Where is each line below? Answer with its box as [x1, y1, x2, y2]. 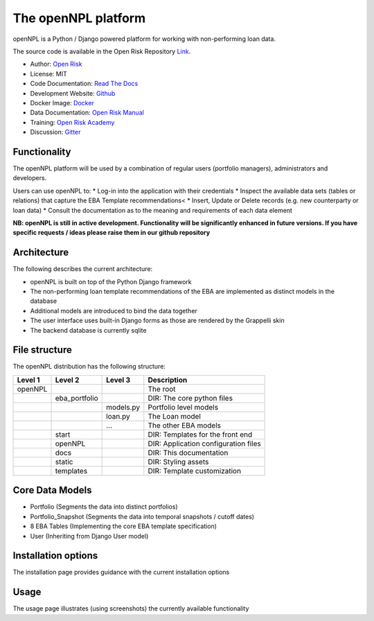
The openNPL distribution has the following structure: [12, 362, 166, 371]
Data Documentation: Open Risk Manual [30, 108, 145, 117]
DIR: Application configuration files [148, 439, 261, 448]
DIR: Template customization [148, 466, 242, 475]
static [55, 457, 73, 466]
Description [148, 375, 188, 385]
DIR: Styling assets [148, 457, 209, 466]
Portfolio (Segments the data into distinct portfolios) [30, 502, 178, 511]
